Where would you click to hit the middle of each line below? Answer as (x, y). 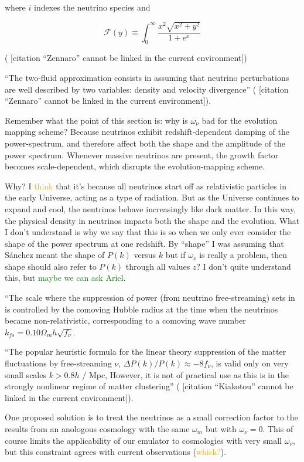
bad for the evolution (240, 120)
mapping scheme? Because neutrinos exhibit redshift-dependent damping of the (147, 132)
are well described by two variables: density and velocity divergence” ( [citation (147, 89)
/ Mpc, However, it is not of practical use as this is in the (186, 374)
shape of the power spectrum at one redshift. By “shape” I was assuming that (144, 243)
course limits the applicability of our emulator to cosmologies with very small (144, 440)
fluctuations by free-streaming (58, 363)
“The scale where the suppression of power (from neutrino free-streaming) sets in (150, 298)
